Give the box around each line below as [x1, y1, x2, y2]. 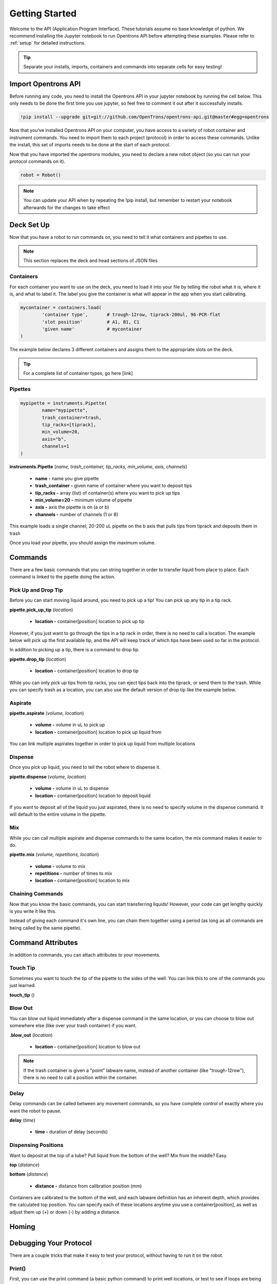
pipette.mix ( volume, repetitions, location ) [9, 852, 100, 858]
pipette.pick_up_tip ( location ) [9, 607, 73, 613]
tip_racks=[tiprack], [42, 422, 96, 427]
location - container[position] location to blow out [35, 1043, 141, 1050]
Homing [9, 1222, 35, 1231]
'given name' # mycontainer [42, 326, 142, 332]
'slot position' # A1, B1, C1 [42, 319, 140, 325]
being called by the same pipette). [9, 924, 82, 931]
